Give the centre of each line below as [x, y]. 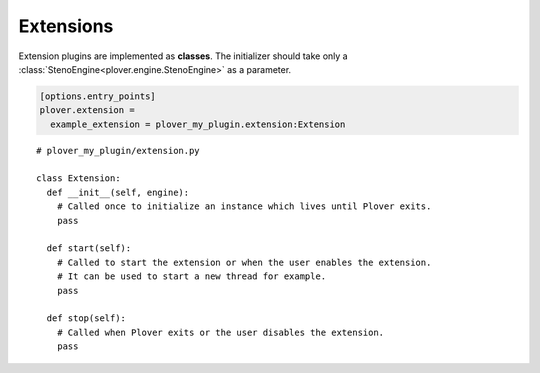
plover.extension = [87, 110]
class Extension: [78, 178]
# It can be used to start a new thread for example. [191, 276]
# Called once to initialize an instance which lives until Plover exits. [244, 206]
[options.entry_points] [98, 96]
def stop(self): [86, 318]
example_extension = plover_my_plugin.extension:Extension [198, 124]
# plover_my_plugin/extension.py [118, 150]
